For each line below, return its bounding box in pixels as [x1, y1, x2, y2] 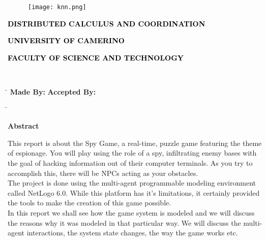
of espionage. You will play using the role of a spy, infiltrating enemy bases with [8, 147, 257, 158]
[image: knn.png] [28, 4, 86, 11]
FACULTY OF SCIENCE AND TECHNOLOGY [8, 52, 184, 63]
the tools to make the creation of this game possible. [8, 197, 171, 208]
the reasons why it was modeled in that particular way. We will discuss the [8, 217, 241, 228]
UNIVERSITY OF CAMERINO [8, 35, 125, 46]
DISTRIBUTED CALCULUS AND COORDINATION [8, 18, 205, 28]
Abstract [8, 120, 39, 131]
